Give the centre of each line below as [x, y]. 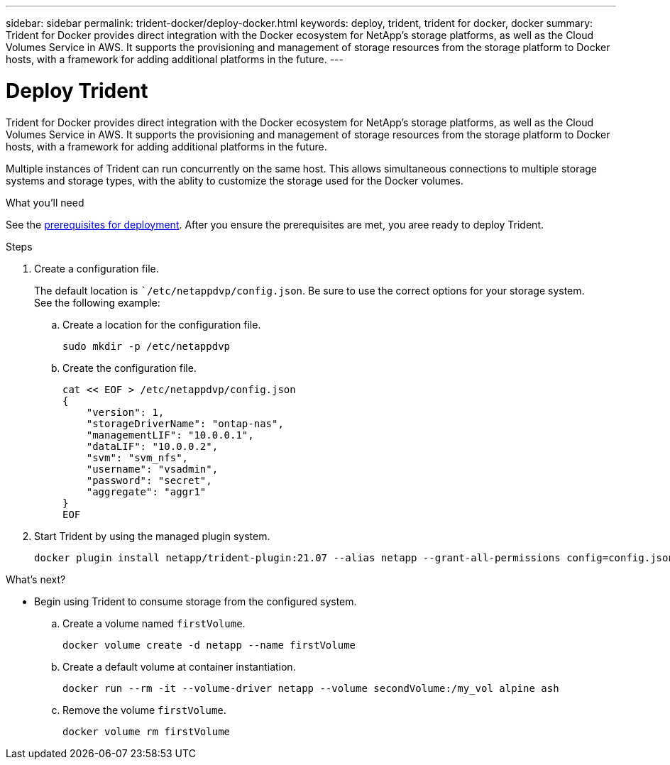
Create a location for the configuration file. [162, 324]
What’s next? [36, 579]
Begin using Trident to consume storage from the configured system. [196, 601]
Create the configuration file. [130, 368]
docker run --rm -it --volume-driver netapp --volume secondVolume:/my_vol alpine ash [311, 688]
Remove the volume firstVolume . [144, 710]
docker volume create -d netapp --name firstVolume [209, 645]
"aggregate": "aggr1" [146, 491]
